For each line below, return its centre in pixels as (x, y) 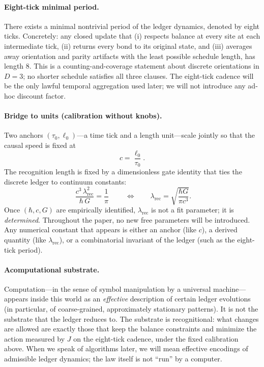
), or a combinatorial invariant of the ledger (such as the (147, 239)
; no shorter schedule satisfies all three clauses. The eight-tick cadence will (138, 75)
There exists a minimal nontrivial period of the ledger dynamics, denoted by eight (132, 26)
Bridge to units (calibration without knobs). (83, 116)
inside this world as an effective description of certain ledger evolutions (140, 299)
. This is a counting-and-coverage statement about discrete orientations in (144, 66)
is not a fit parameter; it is (193, 210)
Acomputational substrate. (52, 269)
